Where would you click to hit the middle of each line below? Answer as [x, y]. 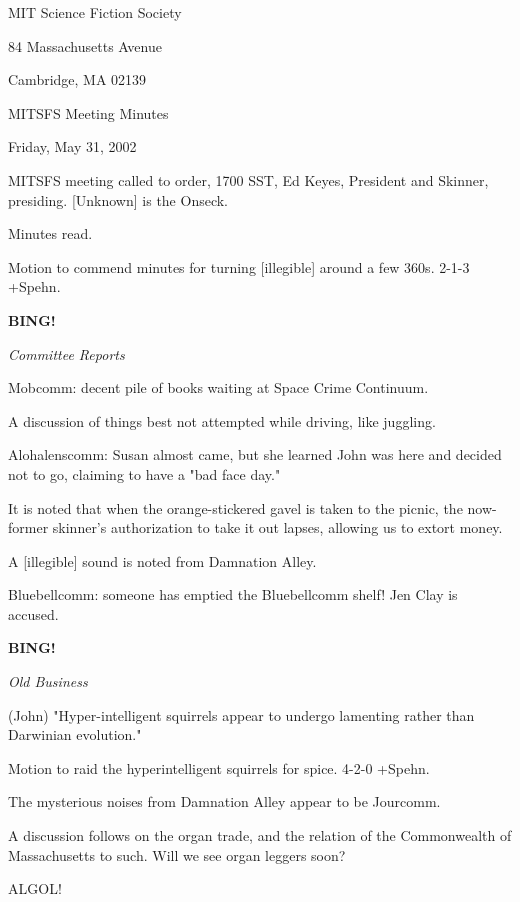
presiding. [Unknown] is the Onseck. [118, 199]
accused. [33, 613]
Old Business [48, 681]
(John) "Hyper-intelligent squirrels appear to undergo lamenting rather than [241, 714]
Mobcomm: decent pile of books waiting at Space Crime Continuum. [218, 387]
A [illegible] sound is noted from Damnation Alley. [162, 560]
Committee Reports [66, 353]
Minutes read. [50, 233]
